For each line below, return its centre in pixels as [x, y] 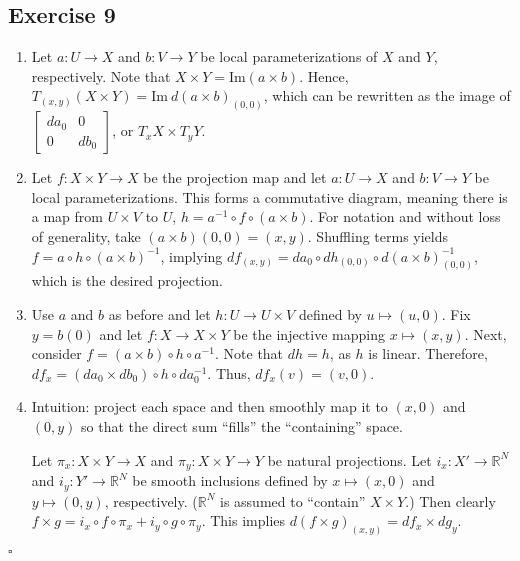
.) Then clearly [450, 500]
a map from [67, 216]
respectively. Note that [101, 75]
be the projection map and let [235, 177]
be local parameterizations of [289, 56]
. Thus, [229, 372]
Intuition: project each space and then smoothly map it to [209, 406]
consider [56, 353]
